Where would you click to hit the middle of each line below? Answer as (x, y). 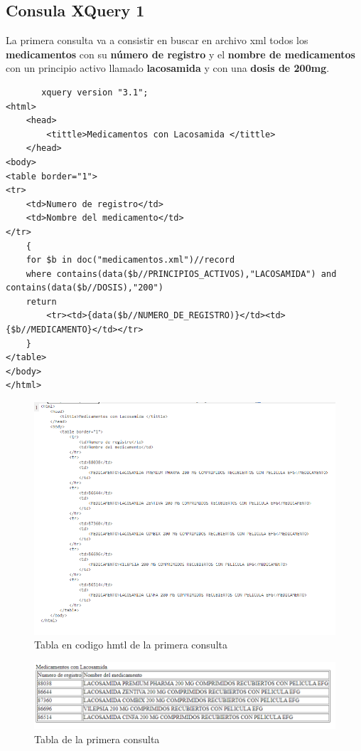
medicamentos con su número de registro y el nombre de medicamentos (180, 54)
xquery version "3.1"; (95, 92)
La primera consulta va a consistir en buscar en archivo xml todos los (157, 40)
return (41, 301)
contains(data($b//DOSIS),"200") (85, 288)
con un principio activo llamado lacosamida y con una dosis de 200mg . (168, 68)
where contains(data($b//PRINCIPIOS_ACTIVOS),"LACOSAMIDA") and (181, 274)
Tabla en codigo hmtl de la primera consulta (131, 645)
